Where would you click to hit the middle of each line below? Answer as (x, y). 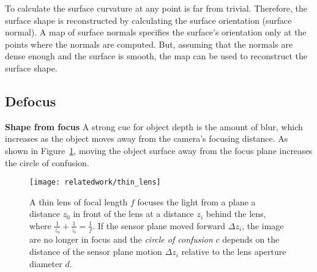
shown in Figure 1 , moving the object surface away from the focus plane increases (159, 150)
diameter (46, 263)
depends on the (251, 239)
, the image (263, 225)
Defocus (31, 101)
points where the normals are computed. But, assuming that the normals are (149, 44)
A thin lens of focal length (79, 201)
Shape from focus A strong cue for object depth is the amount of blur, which (154, 126)
